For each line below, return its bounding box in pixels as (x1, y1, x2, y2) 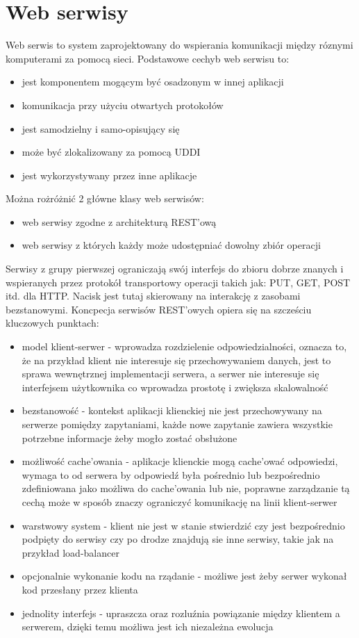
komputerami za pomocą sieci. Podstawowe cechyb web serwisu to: (6, 51, 290, 65)
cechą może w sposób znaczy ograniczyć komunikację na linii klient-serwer (22, 494, 337, 509)
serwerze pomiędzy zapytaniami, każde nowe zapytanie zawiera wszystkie (22, 417, 333, 431)
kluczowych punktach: (6, 316, 99, 330)
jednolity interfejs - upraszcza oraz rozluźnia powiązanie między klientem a (22, 605, 340, 620)
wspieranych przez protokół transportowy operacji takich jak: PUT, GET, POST (6, 275, 351, 289)
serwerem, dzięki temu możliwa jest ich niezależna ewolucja (22, 619, 274, 634)
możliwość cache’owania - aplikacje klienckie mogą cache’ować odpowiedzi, (22, 454, 338, 468)
